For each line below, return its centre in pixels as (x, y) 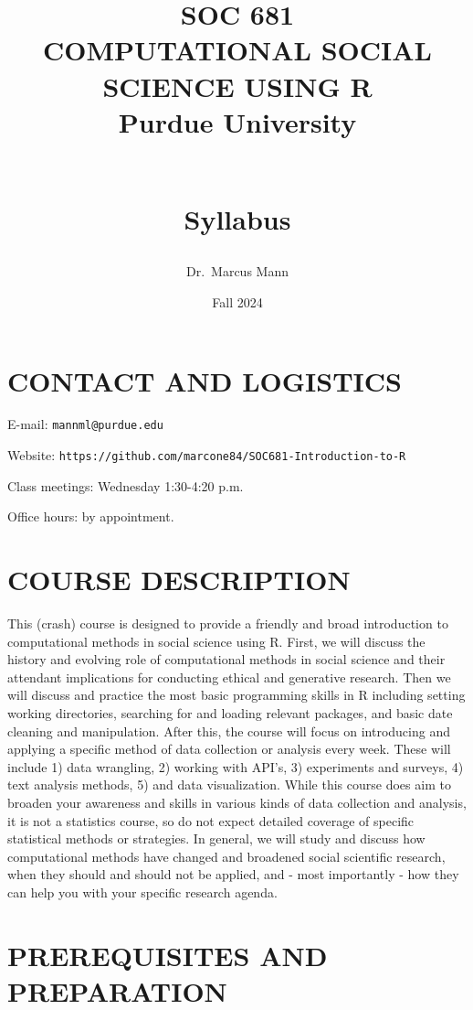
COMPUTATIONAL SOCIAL (237, 50)
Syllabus (237, 219)
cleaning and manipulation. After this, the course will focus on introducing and (229, 731)
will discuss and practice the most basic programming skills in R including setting (236, 695)
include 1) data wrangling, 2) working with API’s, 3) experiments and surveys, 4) (236, 766)
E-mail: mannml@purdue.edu (85, 424)
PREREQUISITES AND (168, 955)
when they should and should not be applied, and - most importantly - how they (233, 874)
